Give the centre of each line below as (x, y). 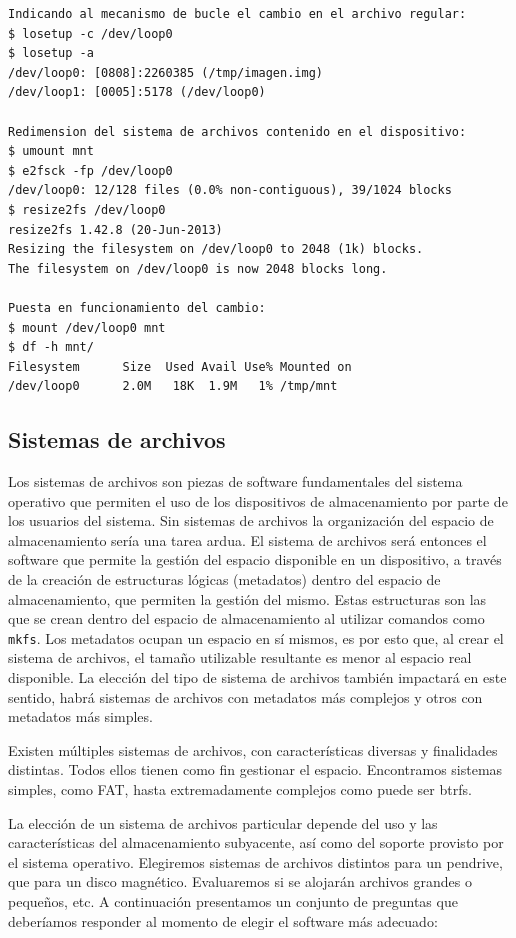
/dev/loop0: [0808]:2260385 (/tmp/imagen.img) (165, 72)
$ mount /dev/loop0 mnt (87, 327)
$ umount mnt (51, 151)
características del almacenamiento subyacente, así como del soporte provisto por (256, 842)
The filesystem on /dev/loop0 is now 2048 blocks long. (198, 268)
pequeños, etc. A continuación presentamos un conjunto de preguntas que (233, 901)
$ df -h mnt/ (51, 347)
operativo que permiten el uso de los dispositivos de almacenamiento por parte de (258, 500)
